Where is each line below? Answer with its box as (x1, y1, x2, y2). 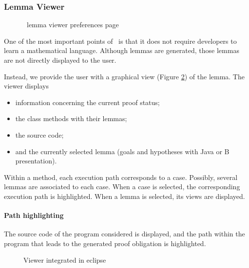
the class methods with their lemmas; (15, 113, 127, 124)
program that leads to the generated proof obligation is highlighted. (4, 238, 206, 248)
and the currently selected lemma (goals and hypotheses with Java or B (15, 146, 230, 156)
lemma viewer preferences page (26, 19, 119, 30)
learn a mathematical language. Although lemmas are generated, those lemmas (4, 45, 239, 55)
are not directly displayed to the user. (4, 55, 116, 65)
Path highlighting (4, 210, 64, 220)
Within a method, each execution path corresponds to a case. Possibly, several (4, 172, 238, 182)
